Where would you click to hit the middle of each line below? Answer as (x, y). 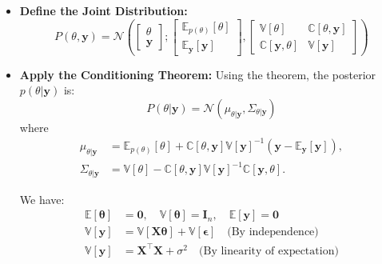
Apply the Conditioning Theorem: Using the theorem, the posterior (198, 74)
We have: (42, 199)
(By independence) (273, 232)
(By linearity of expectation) (269, 251)
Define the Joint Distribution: (103, 10)
